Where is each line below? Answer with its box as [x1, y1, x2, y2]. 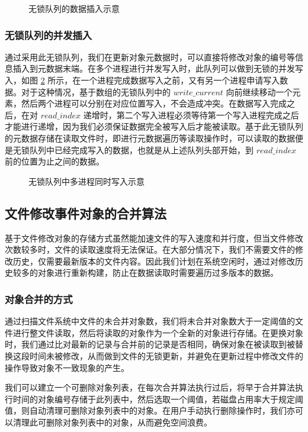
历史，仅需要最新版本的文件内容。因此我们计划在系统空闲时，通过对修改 [12, 254, 295, 267]
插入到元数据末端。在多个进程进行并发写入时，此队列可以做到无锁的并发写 [12, 62, 303, 75]
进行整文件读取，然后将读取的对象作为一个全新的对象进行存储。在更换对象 [12, 326, 303, 338]
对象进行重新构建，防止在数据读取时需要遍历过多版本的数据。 [37, 266, 278, 279]
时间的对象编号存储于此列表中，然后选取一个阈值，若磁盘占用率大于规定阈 [12, 392, 303, 405]
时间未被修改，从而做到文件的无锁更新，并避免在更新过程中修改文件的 [29, 349, 303, 362]
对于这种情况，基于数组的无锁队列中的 [21, 85, 171, 98]
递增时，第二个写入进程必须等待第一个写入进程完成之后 [83, 108, 299, 121]
